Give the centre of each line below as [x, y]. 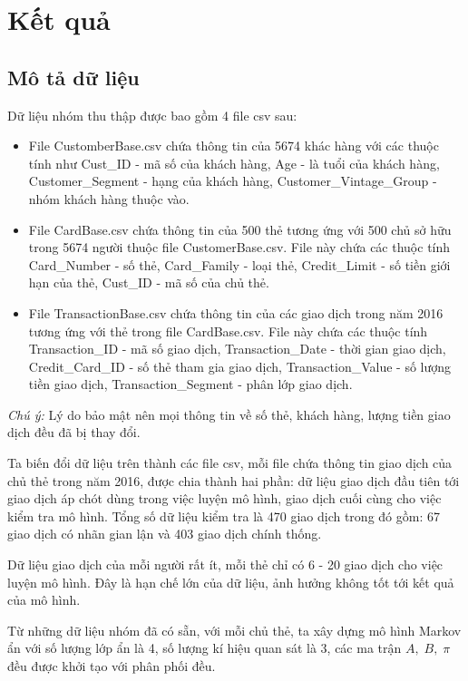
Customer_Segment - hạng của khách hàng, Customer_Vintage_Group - [233, 181]
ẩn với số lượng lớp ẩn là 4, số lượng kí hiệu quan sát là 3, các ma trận [205, 648]
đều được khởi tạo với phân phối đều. [112, 666]
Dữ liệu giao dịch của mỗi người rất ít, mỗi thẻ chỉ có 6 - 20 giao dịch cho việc [225, 564]
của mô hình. [44, 600]
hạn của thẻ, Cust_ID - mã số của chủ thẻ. [149, 282]
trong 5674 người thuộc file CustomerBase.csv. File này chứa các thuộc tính [239, 247]
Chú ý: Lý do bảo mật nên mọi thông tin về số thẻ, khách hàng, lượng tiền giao [229, 414]
